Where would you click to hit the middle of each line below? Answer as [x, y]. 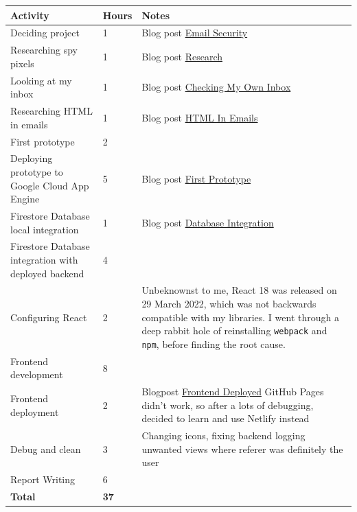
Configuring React [49, 317]
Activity [30, 15]
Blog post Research [182, 56]
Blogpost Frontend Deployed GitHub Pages [233, 392]
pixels [22, 63]
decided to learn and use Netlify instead [226, 418]
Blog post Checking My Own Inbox [216, 87]
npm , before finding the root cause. [214, 344]
